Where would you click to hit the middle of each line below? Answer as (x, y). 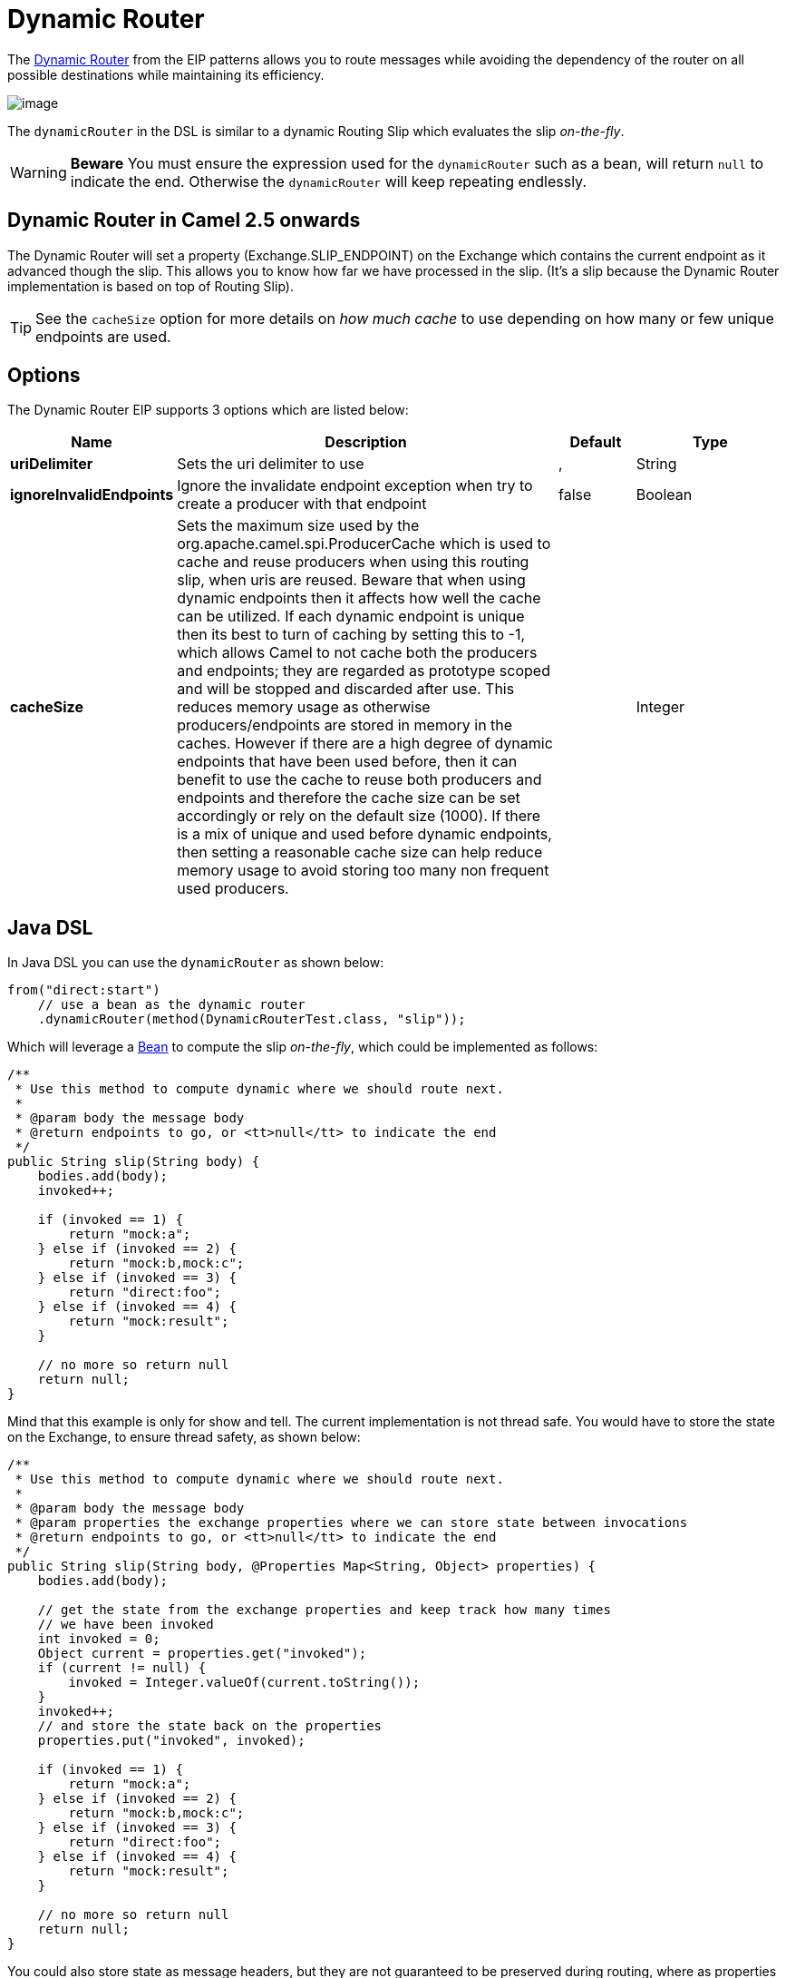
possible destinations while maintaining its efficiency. (166, 74)
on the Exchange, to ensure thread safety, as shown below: (184, 1437)
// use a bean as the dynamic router (171, 1005)
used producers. (233, 889)
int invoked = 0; (99, 1639)
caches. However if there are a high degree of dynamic (365, 744)
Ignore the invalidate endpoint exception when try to (355, 486)
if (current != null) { (122, 1668)
